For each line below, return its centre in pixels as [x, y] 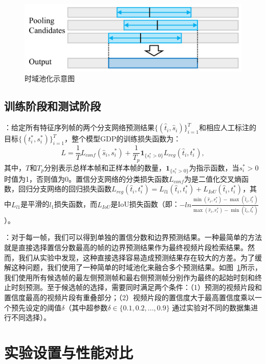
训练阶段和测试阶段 [52, 106]
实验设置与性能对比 [69, 352]
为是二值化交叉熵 [213, 178]
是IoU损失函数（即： [145, 204]
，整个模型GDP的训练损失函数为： [123, 139]
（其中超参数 [86, 307]
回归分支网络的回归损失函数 [65, 189]
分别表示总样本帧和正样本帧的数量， [105, 167]
